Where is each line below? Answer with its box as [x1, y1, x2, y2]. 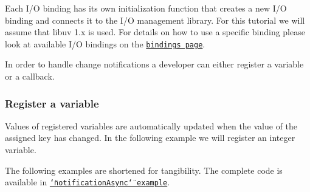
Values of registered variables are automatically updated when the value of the [5, 119, 298, 132]
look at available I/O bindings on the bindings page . [5, 37, 205, 50]
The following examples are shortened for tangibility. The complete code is [5, 163, 283, 176]
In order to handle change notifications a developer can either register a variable [5, 58, 304, 70]
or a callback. [5, 70, 55, 83]
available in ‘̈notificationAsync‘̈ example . [5, 176, 170, 188]
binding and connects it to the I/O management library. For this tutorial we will [5, 13, 305, 26]
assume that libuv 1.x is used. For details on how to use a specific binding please [5, 26, 305, 38]
